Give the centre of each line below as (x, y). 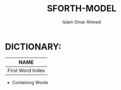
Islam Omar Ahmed (82, 22)
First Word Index (26, 70)
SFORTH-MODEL (82, 9)
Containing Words (30, 82)
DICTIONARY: (33, 46)
